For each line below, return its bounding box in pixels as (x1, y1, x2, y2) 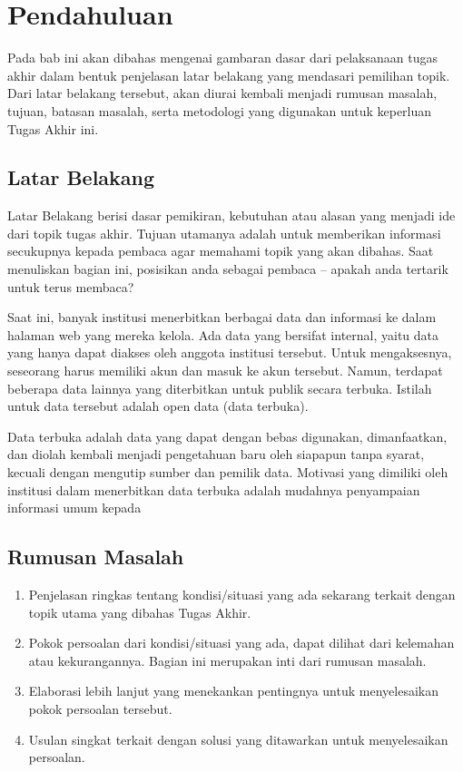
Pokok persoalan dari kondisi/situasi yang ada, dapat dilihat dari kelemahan (28, 633, 455, 652)
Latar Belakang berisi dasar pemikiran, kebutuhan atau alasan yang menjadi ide (7, 206, 456, 225)
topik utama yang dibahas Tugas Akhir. (28, 602, 251, 621)
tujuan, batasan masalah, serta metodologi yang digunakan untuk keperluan (7, 101, 432, 120)
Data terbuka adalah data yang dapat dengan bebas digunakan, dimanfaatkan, (7, 426, 448, 445)
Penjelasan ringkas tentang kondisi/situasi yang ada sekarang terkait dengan (28, 585, 456, 603)
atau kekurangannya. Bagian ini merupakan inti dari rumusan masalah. (28, 650, 427, 669)
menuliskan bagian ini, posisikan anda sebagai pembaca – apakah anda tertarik (7, 259, 448, 279)
